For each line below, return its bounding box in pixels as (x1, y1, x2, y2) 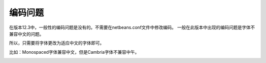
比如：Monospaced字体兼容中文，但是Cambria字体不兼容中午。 (9, 49, 139, 55)
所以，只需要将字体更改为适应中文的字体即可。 (9, 40, 104, 46)
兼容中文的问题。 (9, 31, 44, 37)
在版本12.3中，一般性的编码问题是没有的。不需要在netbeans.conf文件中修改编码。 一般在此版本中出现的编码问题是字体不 (9, 24, 255, 30)
